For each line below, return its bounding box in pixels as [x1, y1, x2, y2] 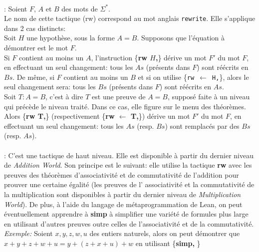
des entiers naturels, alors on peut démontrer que [89, 228, 240, 239]
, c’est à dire [45, 91, 83, 102]
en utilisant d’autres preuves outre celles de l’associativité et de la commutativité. [4, 218, 254, 229]
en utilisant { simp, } [135, 238, 201, 248]
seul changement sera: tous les [4, 81, 96, 92]
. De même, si [12, 71, 55, 82]
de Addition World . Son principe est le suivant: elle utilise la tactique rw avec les [4, 160, 252, 170]
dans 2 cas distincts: [4, 22, 66, 33]
